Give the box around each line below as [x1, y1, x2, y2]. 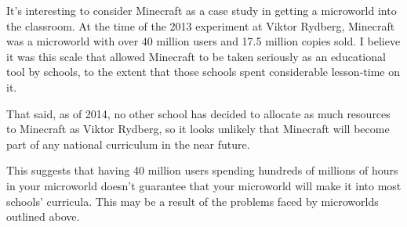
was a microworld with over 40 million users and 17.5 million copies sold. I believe [6, 33, 401, 49]
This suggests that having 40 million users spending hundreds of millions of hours [6, 162, 398, 178]
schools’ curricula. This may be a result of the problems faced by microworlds [6, 193, 379, 209]
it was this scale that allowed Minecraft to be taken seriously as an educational [6, 48, 386, 64]
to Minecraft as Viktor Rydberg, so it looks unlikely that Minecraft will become [6, 121, 390, 137]
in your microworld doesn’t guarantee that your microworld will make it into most [6, 177, 402, 193]
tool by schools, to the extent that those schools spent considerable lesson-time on [6, 63, 400, 80]
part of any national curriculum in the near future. [6, 135, 250, 152]
